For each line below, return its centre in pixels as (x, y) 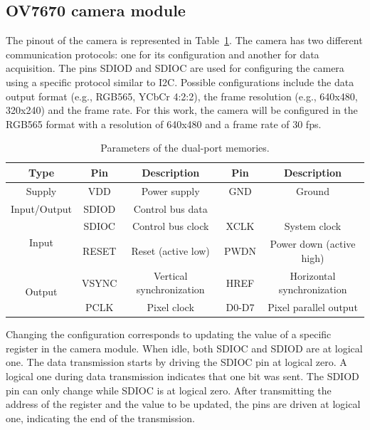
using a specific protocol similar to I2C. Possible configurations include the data (180, 82)
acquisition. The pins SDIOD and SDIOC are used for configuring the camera (175, 68)
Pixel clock (170, 307)
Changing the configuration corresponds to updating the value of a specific (169, 334)
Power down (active (313, 244)
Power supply (170, 190)
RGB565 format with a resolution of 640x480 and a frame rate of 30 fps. (164, 124)
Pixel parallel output (313, 307)
